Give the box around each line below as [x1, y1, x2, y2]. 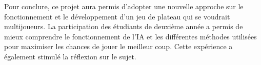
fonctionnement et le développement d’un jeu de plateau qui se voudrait [4, 11, 230, 21]
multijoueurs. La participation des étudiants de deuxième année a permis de [4, 21, 243, 32]
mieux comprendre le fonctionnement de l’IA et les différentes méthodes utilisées [4, 31, 257, 41]
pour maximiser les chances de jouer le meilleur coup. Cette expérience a [4, 41, 233, 52]
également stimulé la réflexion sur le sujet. [4, 51, 136, 61]
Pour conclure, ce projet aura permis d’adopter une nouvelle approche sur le [4, 1, 244, 11]
